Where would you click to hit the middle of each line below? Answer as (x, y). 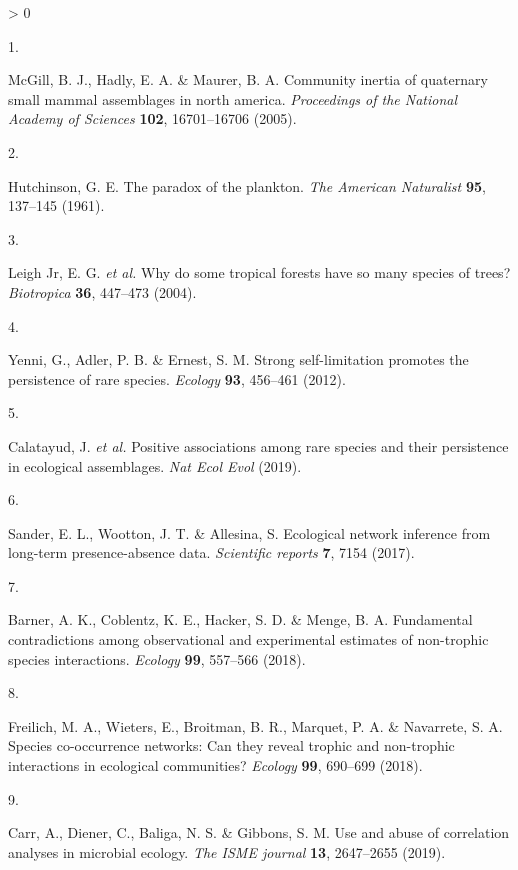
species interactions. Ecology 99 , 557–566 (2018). (157, 658)
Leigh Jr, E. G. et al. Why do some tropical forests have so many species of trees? (259, 272)
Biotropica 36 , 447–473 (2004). (102, 291)
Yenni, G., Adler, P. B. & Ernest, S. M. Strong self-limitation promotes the (238, 359)
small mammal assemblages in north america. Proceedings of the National (233, 98)
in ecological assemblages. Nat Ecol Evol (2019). (155, 465)
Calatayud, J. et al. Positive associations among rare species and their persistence (258, 445)
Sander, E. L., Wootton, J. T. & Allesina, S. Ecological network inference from (249, 532)
